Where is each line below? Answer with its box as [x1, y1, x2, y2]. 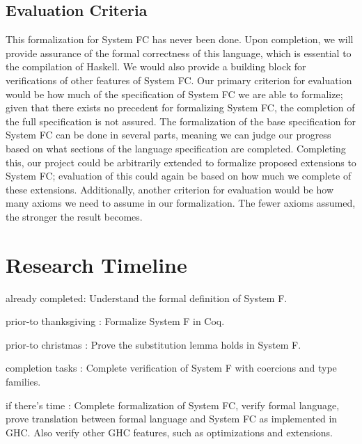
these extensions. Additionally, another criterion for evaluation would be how [6, 182, 333, 196]
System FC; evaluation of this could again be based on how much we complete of [6, 168, 352, 183]
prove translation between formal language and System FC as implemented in [6, 411, 338, 426]
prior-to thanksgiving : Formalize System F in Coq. [6, 314, 225, 328]
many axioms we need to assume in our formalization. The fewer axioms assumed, [6, 196, 356, 210]
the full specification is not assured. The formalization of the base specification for [6, 113, 356, 128]
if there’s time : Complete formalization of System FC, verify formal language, [6, 397, 340, 412]
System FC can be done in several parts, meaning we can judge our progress [6, 127, 331, 142]
